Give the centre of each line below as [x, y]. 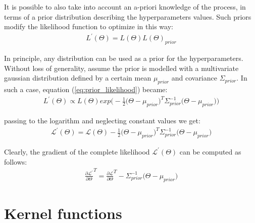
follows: [16, 161]
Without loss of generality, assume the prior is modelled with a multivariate [121, 68]
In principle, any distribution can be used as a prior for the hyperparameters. [124, 58]
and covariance [194, 78]
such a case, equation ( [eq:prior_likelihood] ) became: [86, 89]
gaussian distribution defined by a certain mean [78, 78]
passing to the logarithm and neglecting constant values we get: [102, 121]
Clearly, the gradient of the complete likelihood [77, 151]
